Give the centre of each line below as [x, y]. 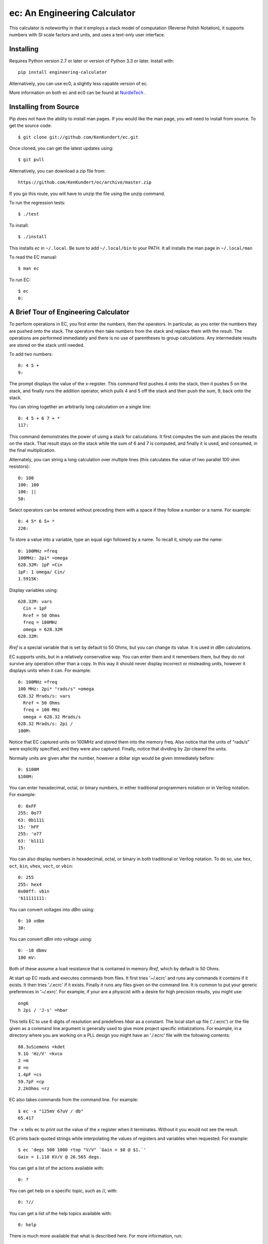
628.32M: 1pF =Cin [40, 565]
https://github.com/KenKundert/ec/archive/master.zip [85, 182]
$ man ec [29, 268]
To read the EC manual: [33, 257]
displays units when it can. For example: [50, 671]
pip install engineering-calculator [63, 72]
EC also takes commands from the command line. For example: [74, 1100]
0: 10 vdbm [31, 921]
